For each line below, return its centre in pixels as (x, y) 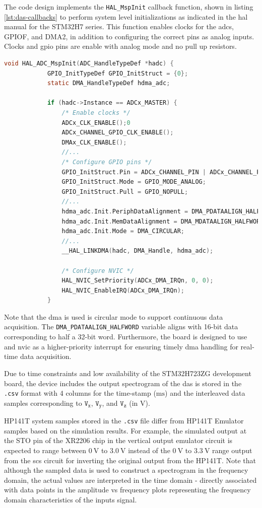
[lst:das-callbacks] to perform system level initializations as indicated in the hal (126, 16)
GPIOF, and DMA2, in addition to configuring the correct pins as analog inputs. (129, 36)
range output (232, 450)
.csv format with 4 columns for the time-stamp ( (80, 393)
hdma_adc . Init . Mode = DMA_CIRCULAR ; (123, 231)
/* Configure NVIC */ (98, 271)
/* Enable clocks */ (96, 113)
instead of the (149, 450)
